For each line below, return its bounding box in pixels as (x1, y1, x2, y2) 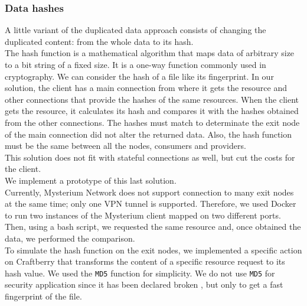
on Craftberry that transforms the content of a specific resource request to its (5, 255, 285, 268)
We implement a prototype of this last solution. (5, 174, 177, 186)
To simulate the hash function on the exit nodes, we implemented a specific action (5, 243, 302, 256)
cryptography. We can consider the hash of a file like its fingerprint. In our (5, 70, 274, 82)
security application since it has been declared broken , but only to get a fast (5, 278, 283, 291)
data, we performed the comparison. (5, 232, 135, 244)
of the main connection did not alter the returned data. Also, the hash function (5, 128, 292, 140)
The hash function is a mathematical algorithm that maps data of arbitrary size (5, 47, 295, 59)
